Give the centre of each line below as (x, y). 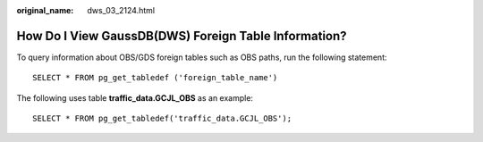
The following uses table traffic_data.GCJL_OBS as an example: (135, 97)
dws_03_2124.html (121, 10)
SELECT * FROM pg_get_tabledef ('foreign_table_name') (155, 78)
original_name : (45, 10)
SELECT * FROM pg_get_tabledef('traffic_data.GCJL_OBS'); (162, 119)
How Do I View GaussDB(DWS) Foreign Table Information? (182, 36)
